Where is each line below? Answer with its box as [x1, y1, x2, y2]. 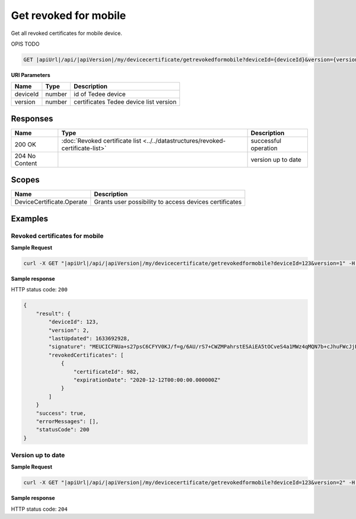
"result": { [36, 310, 71, 317]
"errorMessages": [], [36, 418, 99, 425]
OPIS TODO [11, 40, 40, 47]
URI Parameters [11, 71, 50, 78]
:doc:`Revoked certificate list [61, 136, 142, 145]
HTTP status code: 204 [11, 505, 68, 512]
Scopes [11, 175, 40, 185]
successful [250, 136, 282, 145]
